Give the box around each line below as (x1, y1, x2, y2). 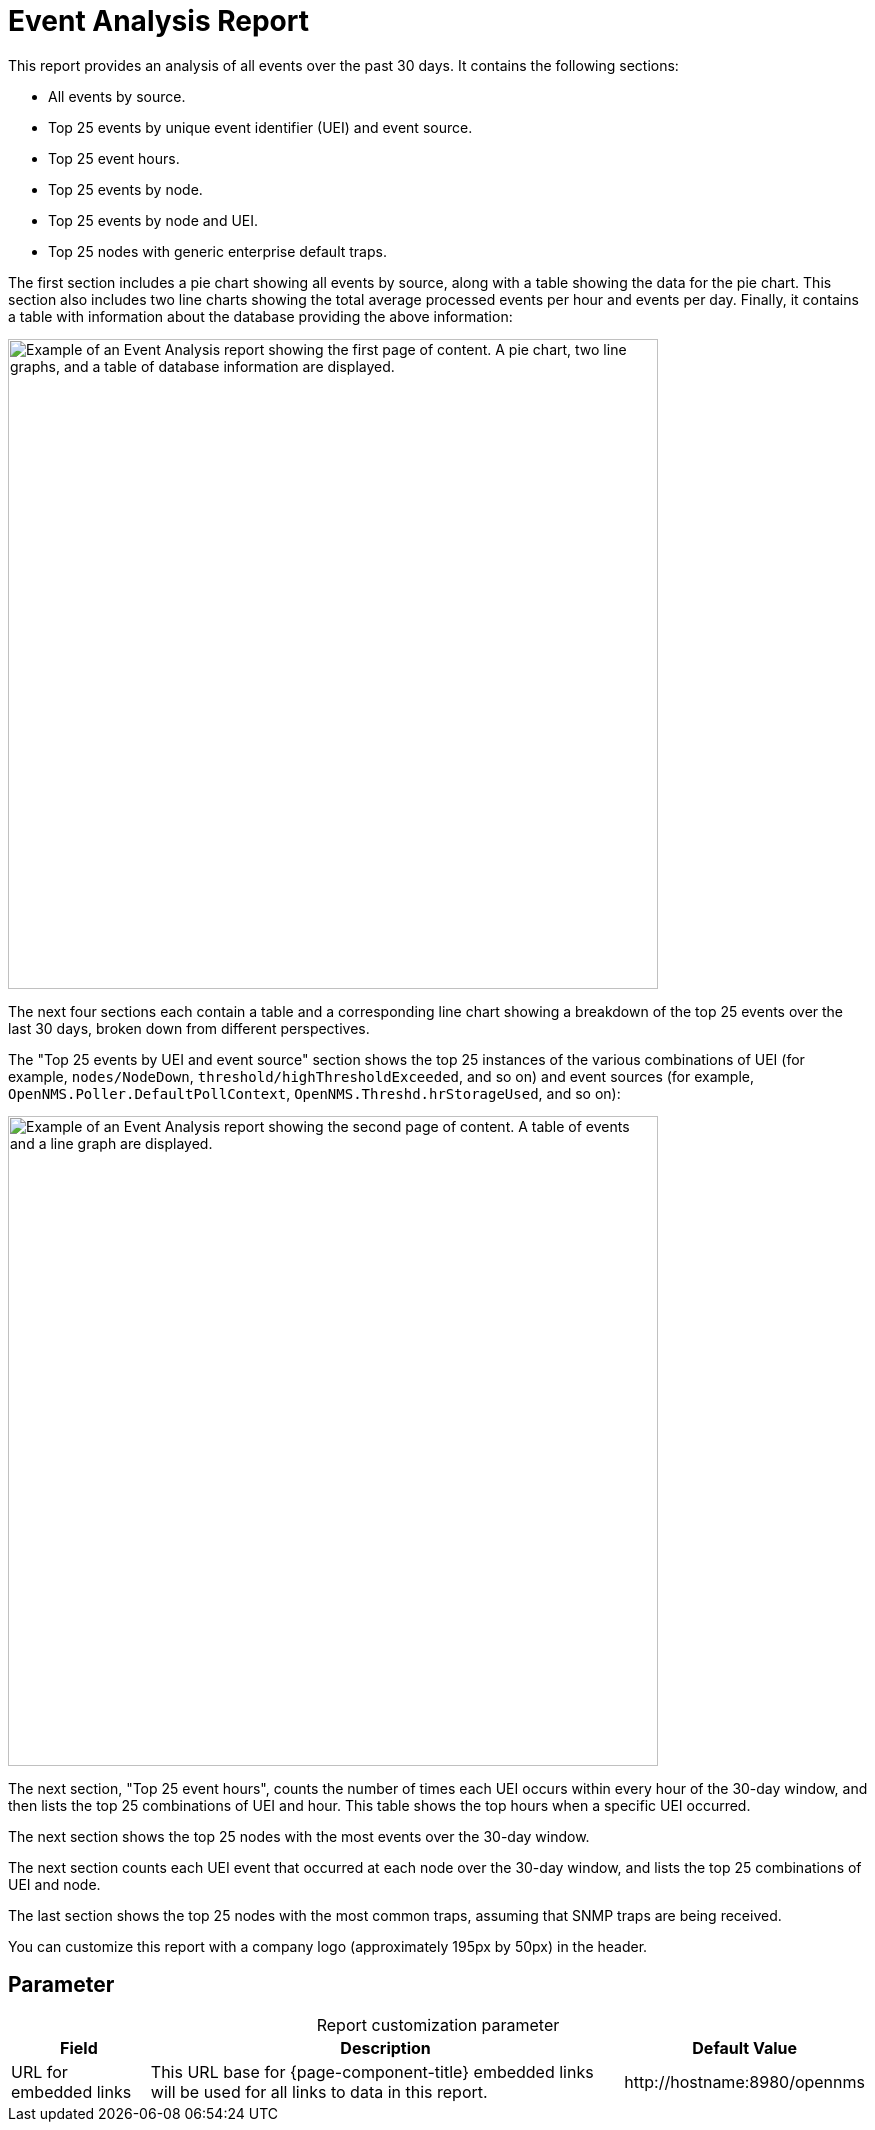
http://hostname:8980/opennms (624, 2071, 865, 2092)
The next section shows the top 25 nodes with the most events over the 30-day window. (8, 1827, 590, 1845)
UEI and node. (8, 1875, 101, 1893)
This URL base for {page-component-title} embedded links (150, 2061, 594, 2082)
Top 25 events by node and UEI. (48, 211, 259, 229)
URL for (11, 2061, 68, 2082)
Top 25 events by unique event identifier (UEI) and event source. (48, 118, 473, 136)
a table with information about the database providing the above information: (8, 307, 513, 325)
